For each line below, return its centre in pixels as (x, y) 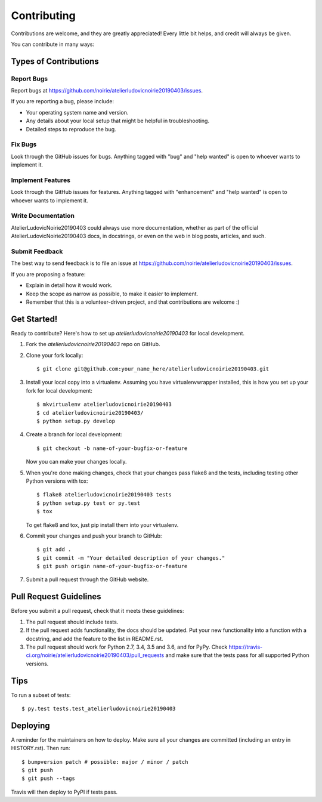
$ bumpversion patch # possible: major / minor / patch (105, 762)
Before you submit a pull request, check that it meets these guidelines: (97, 611)
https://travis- (246, 647)
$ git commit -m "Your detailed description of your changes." (131, 558)
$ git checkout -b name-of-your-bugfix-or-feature (112, 448)
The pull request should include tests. (72, 622)
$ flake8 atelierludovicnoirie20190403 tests (104, 495)
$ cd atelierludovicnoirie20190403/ (90, 413)
